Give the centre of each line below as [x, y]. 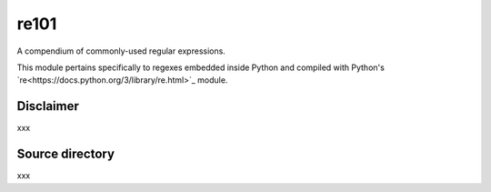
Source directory [66, 154]
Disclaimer [48, 106]
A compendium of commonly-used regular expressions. [121, 51]
